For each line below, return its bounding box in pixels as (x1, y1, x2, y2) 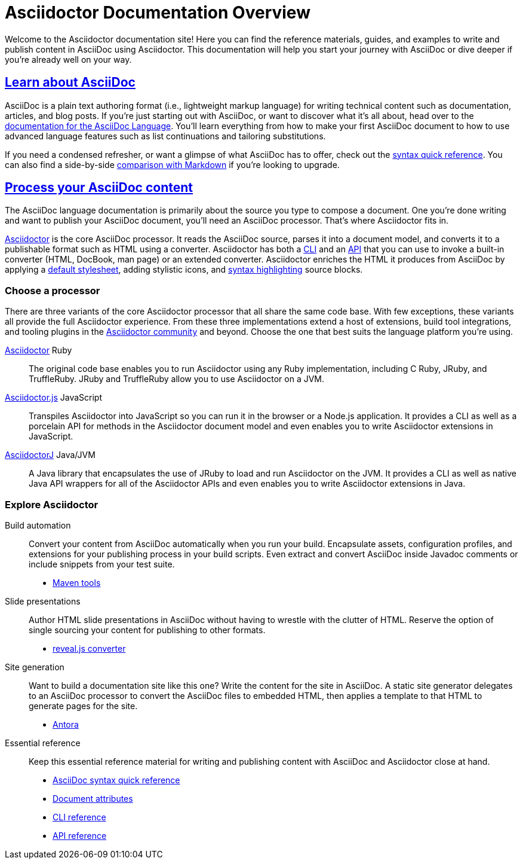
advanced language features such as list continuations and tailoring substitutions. (5, 130, 326, 141)
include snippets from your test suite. (29, 558, 175, 569)
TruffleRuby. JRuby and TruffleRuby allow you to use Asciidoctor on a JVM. (29, 374, 325, 384)
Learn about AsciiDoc (5, 75, 136, 90)
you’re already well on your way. (5, 54, 132, 65)
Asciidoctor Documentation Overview (5, 2, 310, 23)
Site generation (5, 661, 64, 672)
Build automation (5, 520, 71, 530)
